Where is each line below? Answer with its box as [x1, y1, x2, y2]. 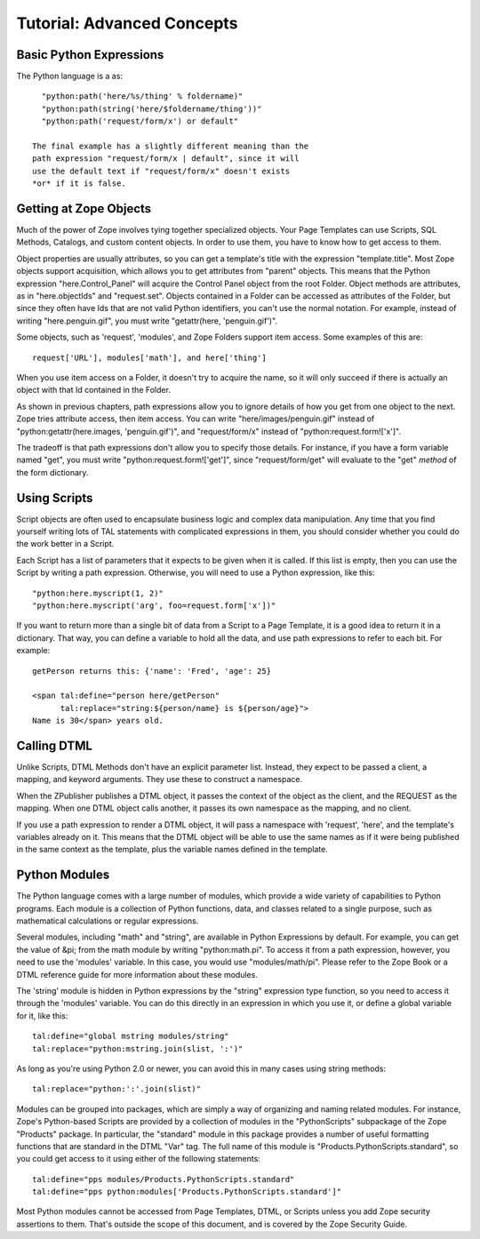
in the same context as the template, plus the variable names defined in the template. [16, 844, 328, 855]
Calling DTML [16, 738, 93, 753]
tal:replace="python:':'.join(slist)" [32, 1084, 202, 1094]
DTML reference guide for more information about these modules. [16, 969, 258, 979]
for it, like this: [16, 1010, 68, 1021]
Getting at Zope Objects [16, 201, 152, 216]
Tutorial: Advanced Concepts [16, 13, 238, 33]
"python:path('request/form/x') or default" [41, 116, 239, 126]
